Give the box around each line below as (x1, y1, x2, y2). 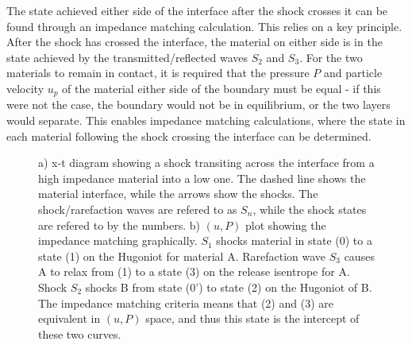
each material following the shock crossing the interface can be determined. (6, 127, 372, 144)
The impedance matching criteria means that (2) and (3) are (38, 294, 333, 311)
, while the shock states (252, 200, 367, 217)
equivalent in (38, 310, 101, 327)
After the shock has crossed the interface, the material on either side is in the (6, 33, 383, 50)
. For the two (299, 48, 363, 65)
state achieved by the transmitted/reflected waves (6, 48, 248, 65)
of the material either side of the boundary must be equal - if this (62, 79, 381, 96)
